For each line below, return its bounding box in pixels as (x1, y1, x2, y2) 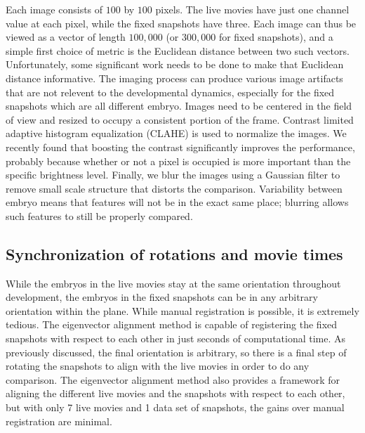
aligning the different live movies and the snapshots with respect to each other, (6, 386, 345, 401)
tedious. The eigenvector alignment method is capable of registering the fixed (6, 317, 338, 332)
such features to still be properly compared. (6, 208, 193, 223)
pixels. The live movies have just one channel (155, 2, 350, 16)
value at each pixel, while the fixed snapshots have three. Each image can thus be (6, 15, 357, 30)
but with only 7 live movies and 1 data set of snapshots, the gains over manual (6, 400, 345, 415)
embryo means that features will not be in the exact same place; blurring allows (6, 195, 349, 209)
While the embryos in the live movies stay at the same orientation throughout (6, 276, 341, 290)
